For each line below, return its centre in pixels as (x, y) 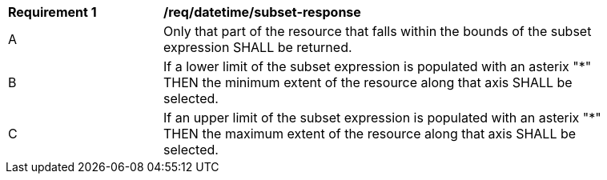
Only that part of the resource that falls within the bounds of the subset (378, 31)
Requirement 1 (52, 12)
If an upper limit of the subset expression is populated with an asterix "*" (382, 118)
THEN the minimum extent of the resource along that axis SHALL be (368, 82)
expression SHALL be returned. (258, 47)
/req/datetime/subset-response (262, 12)
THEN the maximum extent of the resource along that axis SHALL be (370, 134)
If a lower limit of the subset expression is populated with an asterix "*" (378, 66)
